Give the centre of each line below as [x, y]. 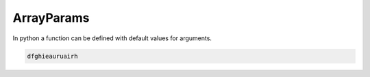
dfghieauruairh [52, 56]
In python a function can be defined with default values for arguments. [112, 38]
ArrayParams [51, 18]
